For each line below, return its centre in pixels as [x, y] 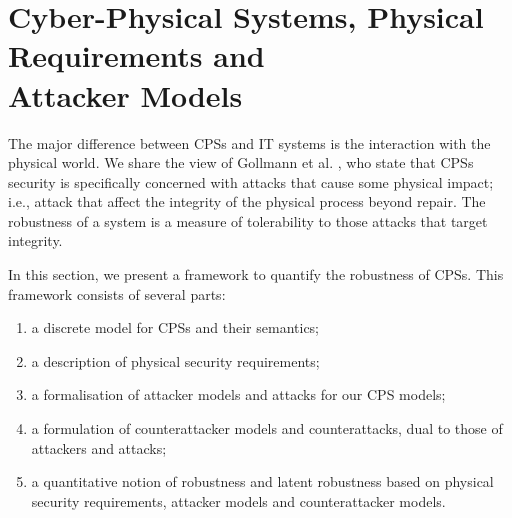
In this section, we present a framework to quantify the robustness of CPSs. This [256, 274]
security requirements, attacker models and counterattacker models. [238, 500]
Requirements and [136, 55]
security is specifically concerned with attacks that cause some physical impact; [251, 181]
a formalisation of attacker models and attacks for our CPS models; [238, 394]
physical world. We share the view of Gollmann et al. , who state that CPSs [241, 162]
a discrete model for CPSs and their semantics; [175, 327]
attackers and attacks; [99, 447]
